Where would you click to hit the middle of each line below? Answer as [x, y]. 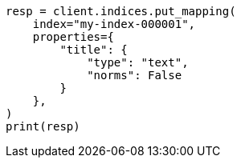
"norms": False [135, 75]
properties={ [73, 37]
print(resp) [43, 126]
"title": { [94, 50]
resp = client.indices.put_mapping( [121, 11]
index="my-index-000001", [114, 24]
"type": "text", [138, 62]
